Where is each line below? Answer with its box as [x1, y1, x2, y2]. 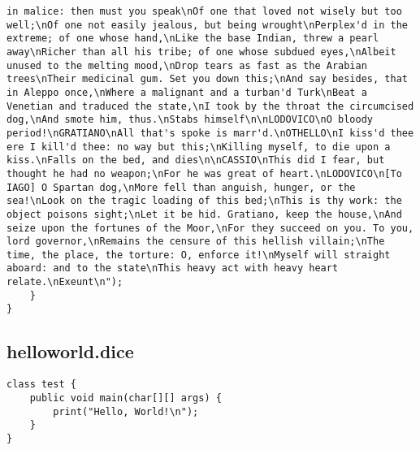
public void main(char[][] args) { [29, 392, 222, 404]
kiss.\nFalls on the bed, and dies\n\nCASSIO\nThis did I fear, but [6, 154, 385, 167]
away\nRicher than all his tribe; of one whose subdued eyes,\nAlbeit [6, 45, 396, 58]
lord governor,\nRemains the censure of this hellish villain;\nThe [6, 236, 385, 248]
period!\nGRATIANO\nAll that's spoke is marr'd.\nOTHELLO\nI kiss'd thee [6, 127, 414, 139]
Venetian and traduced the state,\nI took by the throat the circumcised [6, 100, 414, 112]
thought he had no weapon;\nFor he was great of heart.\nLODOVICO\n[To [6, 167, 402, 180]
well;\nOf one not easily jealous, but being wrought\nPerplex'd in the [6, 19, 408, 31]
